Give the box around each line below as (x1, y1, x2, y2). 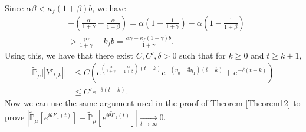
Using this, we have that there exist (5, 49, 134, 61)
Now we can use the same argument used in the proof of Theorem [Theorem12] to (5, 97, 301, 109)
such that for (179, 49, 226, 61)
